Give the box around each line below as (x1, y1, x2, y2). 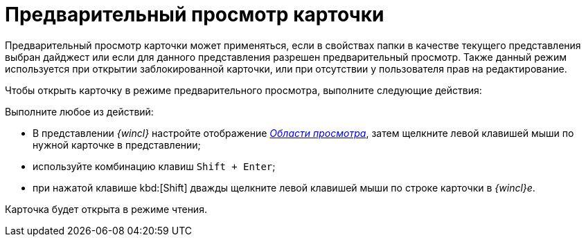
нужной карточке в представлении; (33, 138, 201, 151)
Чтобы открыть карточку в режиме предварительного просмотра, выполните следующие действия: (5, 84, 482, 96)
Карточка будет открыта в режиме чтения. (5, 203, 207, 215)
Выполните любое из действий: (5, 105, 154, 118)
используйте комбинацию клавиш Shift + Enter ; (33, 160, 276, 172)
